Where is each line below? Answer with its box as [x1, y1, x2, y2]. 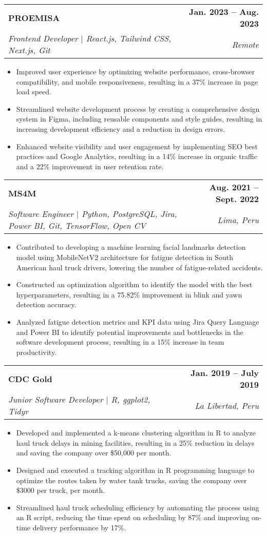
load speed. [16, 86, 51, 97]
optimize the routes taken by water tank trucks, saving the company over [16, 474, 247, 485]
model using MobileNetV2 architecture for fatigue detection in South [16, 251, 233, 262]
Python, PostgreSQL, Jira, [81, 208, 177, 220]
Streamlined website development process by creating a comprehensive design [16, 103, 260, 114]
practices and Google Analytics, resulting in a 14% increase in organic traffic [16, 151, 257, 162]
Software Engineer [8, 208, 73, 220]
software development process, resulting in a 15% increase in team [16, 336, 224, 347]
